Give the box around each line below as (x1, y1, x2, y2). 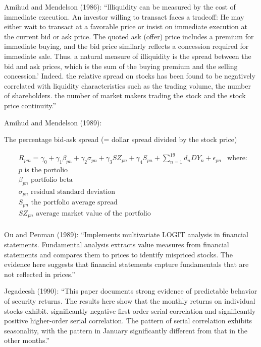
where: (227, 155, 247, 162)
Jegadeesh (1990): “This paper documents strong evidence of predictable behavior (4, 286, 257, 296)
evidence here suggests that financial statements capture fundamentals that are (4, 259, 249, 269)
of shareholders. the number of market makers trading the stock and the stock (4, 90, 246, 101)
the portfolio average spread (31, 199, 118, 206)
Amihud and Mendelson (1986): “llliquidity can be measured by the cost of (4, 2, 236, 12)
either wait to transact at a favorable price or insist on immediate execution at (4, 21, 247, 32)
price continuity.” (4, 100, 57, 110)
